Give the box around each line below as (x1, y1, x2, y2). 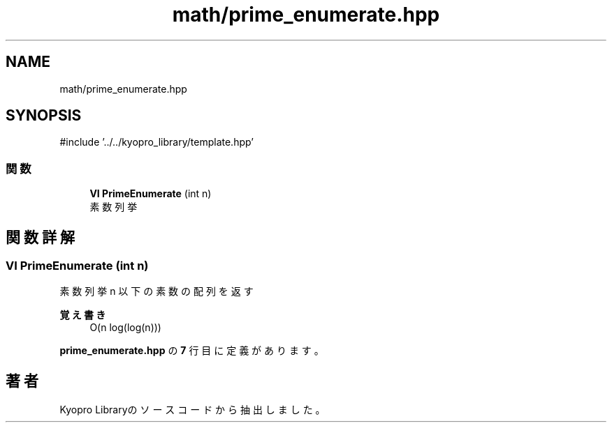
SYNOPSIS (6, 107, 82, 125)
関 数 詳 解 (6, 228, 75, 246)
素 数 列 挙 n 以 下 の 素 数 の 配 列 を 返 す (59, 285, 254, 298)
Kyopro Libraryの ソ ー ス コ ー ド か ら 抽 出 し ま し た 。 (59, 404, 326, 416)
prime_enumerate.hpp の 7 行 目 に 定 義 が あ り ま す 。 (59, 344, 324, 357)
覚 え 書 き (59, 309, 106, 321)
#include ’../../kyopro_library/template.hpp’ (59, 136, 254, 148)
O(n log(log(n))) (89, 321, 161, 334)
